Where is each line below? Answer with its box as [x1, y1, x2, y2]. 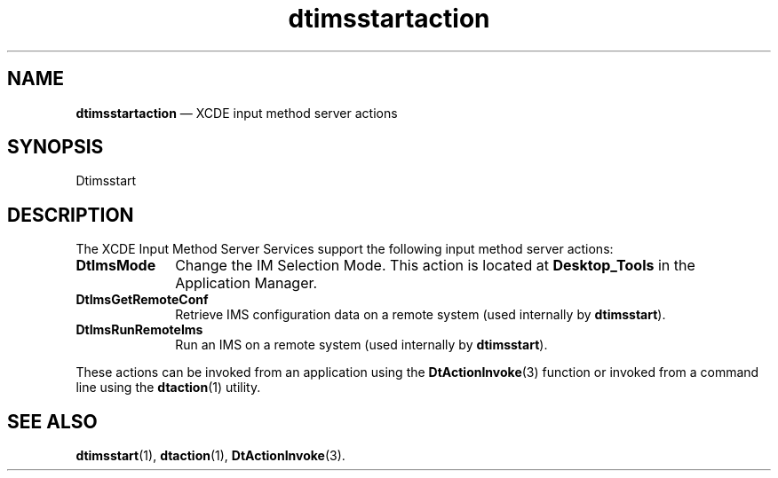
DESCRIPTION [7, 203, 134, 226]
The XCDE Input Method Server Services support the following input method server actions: [75, 241, 614, 257]
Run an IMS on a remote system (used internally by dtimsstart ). [175, 337, 548, 353]
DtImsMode [75, 256, 156, 275]
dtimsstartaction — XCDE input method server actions [75, 105, 398, 121]
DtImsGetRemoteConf [75, 292, 209, 308]
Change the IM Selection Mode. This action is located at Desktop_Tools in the [175, 256, 695, 275]
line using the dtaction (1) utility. [75, 380, 261, 396]
